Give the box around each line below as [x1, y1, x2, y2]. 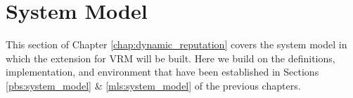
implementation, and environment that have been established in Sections [6, 64, 319, 79]
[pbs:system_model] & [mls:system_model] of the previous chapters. [6, 78, 301, 92]
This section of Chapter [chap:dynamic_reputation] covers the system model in [6, 37, 347, 52]
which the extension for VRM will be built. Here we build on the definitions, [6, 50, 335, 65]
